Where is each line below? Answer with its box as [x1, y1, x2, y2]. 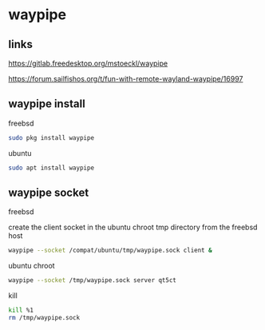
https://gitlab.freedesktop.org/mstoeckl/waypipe [8, 58, 168, 68]
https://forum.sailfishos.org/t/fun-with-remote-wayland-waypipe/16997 [8, 74, 243, 83]
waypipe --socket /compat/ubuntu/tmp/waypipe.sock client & [8, 246, 213, 255]
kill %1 [8, 306, 34, 315]
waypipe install [8, 97, 85, 111]
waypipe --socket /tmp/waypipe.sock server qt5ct [8, 276, 177, 284]
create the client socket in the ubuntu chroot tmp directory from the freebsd [8, 222, 258, 233]
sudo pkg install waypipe [8, 133, 94, 141]
